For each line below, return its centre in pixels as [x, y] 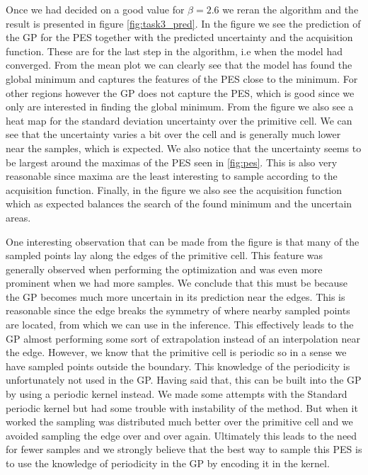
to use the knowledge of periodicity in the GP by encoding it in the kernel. [168, 463]
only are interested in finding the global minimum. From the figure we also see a [180, 107]
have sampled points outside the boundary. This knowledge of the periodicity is [178, 366]
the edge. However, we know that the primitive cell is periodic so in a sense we [176, 352]
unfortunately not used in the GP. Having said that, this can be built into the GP [184, 380]
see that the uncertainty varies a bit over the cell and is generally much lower [173, 134]
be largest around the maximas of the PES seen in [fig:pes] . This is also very [172, 162]
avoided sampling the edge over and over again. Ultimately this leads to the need [182, 435]
